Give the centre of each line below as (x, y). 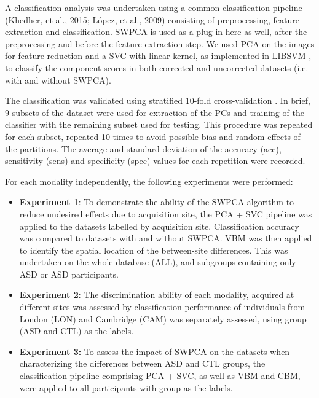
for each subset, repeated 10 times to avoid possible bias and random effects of (153, 136)
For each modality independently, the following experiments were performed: (149, 181)
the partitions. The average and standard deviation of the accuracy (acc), (143, 148)
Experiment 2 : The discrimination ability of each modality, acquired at (157, 295)
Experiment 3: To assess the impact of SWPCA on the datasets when (155, 351)
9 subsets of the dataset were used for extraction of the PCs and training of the (155, 112)
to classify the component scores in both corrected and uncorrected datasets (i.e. (157, 67)
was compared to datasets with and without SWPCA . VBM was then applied (166, 238)
